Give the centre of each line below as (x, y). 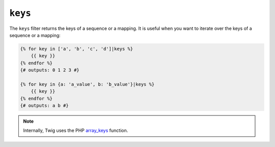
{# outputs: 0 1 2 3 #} (50, 70)
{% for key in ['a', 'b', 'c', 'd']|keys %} (77, 49)
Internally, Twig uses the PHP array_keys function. (76, 131)
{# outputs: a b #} (44, 106)
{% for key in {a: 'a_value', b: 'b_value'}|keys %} (87, 84)
